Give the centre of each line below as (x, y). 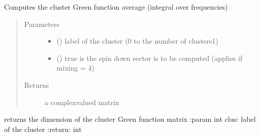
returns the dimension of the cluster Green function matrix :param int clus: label (130, 119)
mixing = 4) (75, 68)
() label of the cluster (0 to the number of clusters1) (138, 41)
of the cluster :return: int (43, 129)
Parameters (42, 24)
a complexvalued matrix (82, 102)
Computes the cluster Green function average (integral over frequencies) (116, 7)
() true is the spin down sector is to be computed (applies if (150, 58)
